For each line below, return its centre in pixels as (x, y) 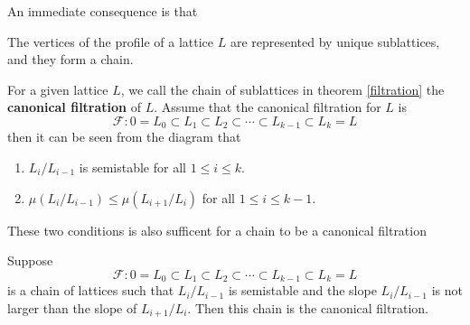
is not (447, 290)
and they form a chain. (70, 59)
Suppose (30, 260)
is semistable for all (132, 167)
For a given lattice (58, 89)
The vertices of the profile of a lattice (111, 41)
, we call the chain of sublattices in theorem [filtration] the (282, 89)
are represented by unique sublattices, (335, 41)
